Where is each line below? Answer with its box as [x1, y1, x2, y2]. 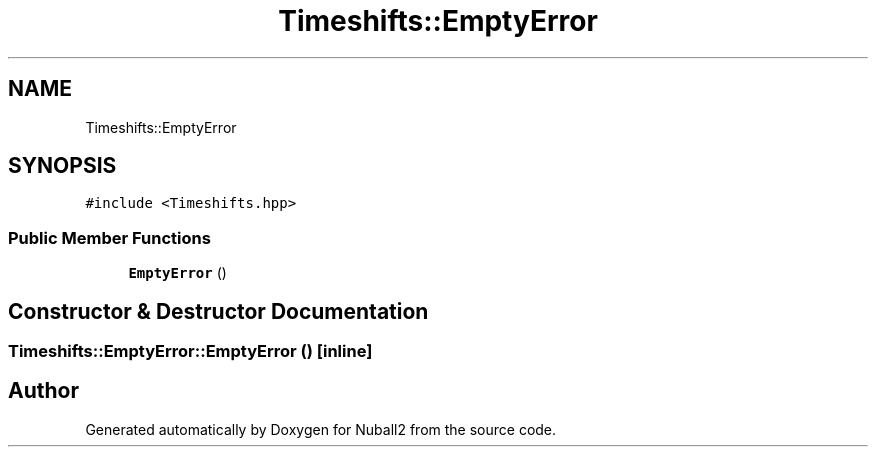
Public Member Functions [8, 227, 211, 248]
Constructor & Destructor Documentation [8, 298, 429, 324]
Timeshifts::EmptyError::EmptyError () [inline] [8, 341, 373, 362]
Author [8, 378, 79, 404]
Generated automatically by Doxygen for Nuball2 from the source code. [85, 420, 557, 438]
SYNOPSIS [8, 153, 117, 179]
